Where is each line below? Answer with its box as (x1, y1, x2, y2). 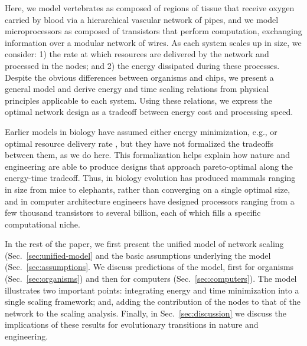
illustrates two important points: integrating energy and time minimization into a (5, 284, 299, 296)
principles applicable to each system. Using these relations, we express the (5, 94, 272, 106)
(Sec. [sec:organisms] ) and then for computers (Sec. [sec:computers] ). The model (5, 272, 297, 285)
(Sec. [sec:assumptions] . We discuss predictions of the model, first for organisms (5, 261, 294, 273)
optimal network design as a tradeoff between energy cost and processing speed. (5, 106, 293, 118)
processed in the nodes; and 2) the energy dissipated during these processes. (5, 59, 280, 71)
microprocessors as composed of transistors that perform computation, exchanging (5, 25, 302, 37)
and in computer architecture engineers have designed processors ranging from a (5, 195, 295, 207)
